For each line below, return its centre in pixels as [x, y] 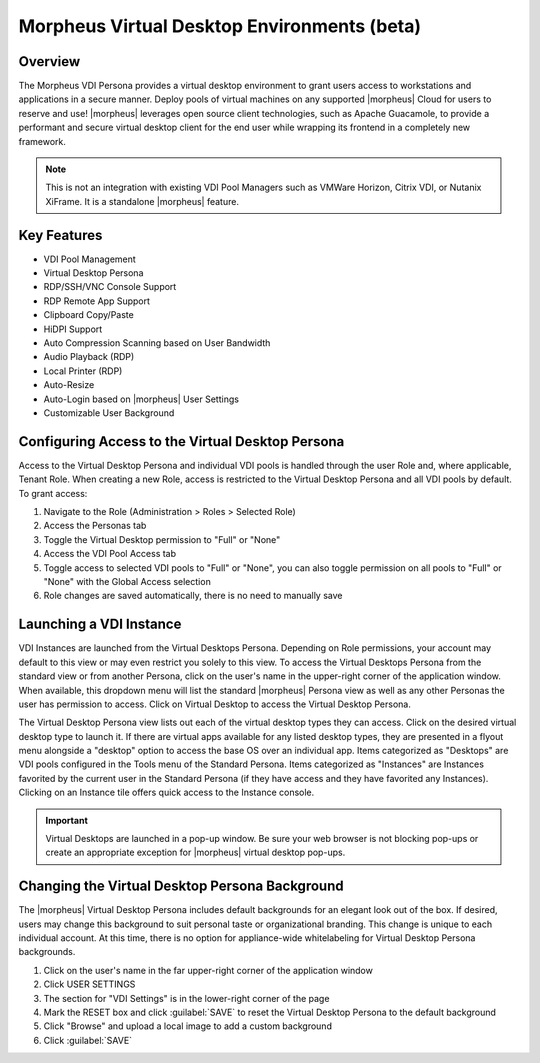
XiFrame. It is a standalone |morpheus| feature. [142, 201]
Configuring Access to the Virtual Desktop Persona [181, 441]
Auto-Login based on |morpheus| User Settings [141, 399]
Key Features [60, 235]
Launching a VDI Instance [100, 624]
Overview [49, 61]
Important [67, 820]
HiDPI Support [73, 329]
